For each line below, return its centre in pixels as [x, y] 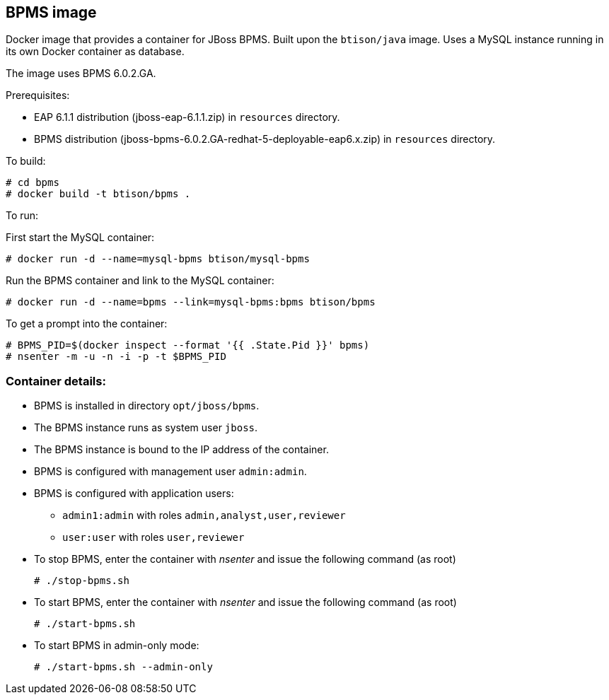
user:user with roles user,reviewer [153, 537]
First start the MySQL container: [80, 238]
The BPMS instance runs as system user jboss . [146, 428]
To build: [26, 161]
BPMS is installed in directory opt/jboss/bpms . [147, 406]
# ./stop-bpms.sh [82, 581]
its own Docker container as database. [95, 52]
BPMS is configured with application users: [134, 494]
